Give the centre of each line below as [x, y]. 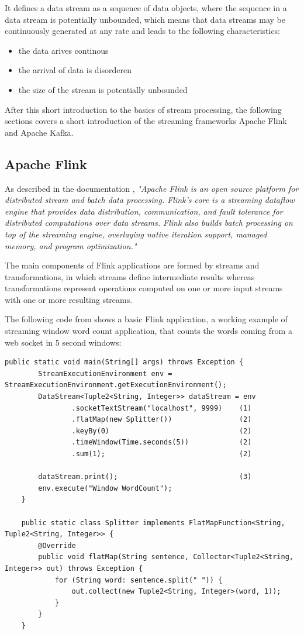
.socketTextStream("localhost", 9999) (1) [162, 408]
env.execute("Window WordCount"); [105, 488]
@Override [57, 545]
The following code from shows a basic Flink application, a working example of [146, 319]
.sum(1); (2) [162, 454]
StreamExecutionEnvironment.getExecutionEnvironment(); [116, 385]
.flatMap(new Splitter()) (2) [162, 420]
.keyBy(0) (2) [162, 431]
